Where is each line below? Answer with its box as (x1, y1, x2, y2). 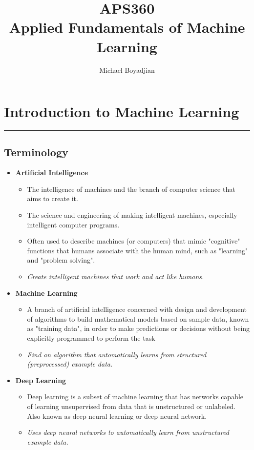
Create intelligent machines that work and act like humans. (27, 271, 204, 281)
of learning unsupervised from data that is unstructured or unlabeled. (27, 401, 236, 411)
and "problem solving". (27, 255, 95, 265)
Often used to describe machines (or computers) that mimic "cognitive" (27, 236, 240, 246)
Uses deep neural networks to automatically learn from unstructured (27, 427, 229, 437)
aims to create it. (27, 193, 78, 204)
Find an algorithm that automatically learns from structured (27, 349, 207, 359)
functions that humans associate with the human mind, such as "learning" (27, 245, 248, 255)
